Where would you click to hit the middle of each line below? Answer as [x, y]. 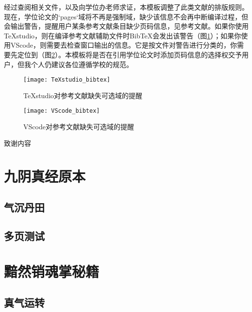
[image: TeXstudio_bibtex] [67, 80]
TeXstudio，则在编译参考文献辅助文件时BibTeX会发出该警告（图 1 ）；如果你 [123, 35]
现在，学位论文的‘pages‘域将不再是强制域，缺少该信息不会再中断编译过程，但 [126, 16]
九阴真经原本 [45, 176]
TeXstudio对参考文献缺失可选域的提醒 [83, 95]
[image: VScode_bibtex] [62, 111]
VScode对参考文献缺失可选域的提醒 [79, 127]
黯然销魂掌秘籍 [52, 271]
